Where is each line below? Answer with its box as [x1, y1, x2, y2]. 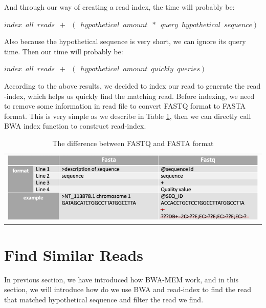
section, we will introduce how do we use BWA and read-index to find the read [4, 284, 252, 295]
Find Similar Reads [4, 244, 144, 265]
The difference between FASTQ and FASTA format [52, 137, 214, 148]
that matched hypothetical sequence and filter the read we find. [4, 294, 204, 304]
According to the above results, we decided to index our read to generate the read [4, 80, 261, 91]
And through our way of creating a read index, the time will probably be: [4, 2, 235, 12]
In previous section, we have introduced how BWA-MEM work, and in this [4, 274, 239, 284]
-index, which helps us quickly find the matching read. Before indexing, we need [4, 90, 255, 101]
